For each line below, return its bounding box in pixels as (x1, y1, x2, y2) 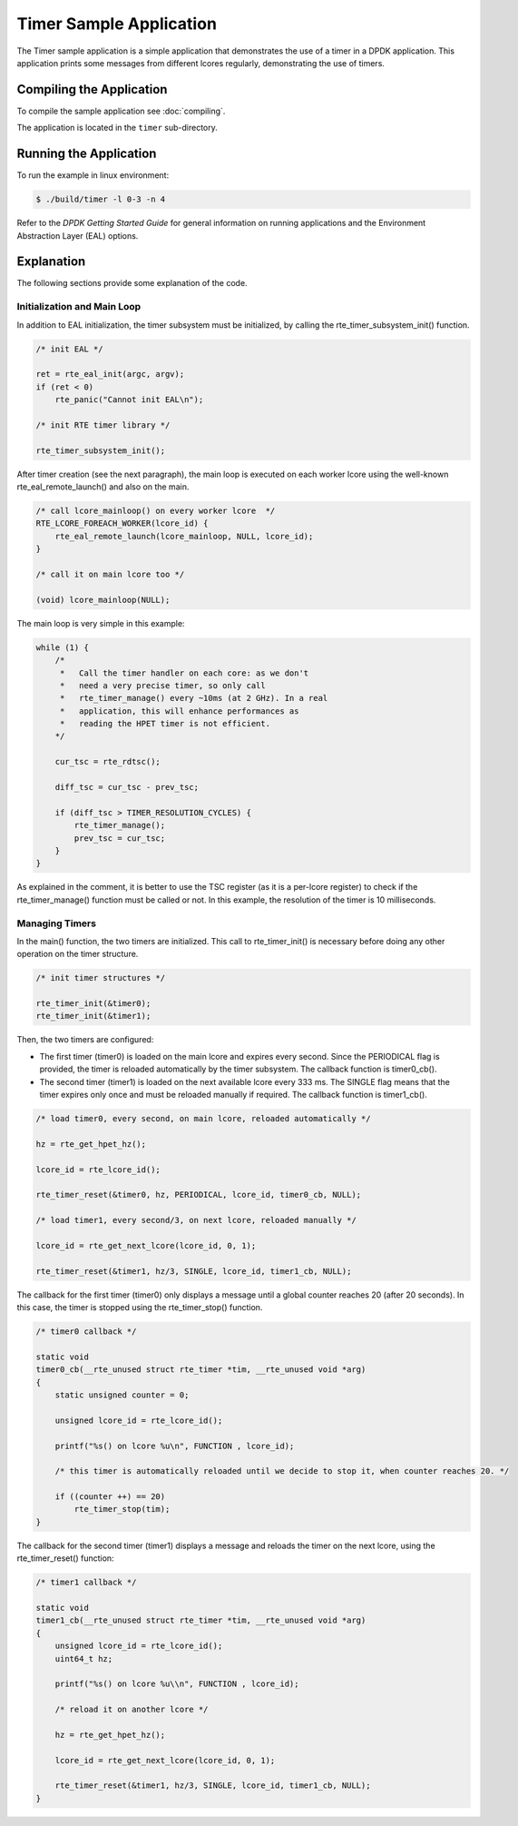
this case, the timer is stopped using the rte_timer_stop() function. (16, 1302, 263, 1313)
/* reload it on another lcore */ (54, 1704, 209, 1715)
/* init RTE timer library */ (35, 419, 171, 430)
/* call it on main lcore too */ (35, 568, 185, 579)
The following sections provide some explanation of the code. (16, 278, 249, 289)
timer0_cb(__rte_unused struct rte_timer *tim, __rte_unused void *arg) (35, 1365, 367, 1375)
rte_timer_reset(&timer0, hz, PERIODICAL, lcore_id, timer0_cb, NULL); (35, 1189, 362, 1200)
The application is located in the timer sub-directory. (16, 123, 218, 133)
